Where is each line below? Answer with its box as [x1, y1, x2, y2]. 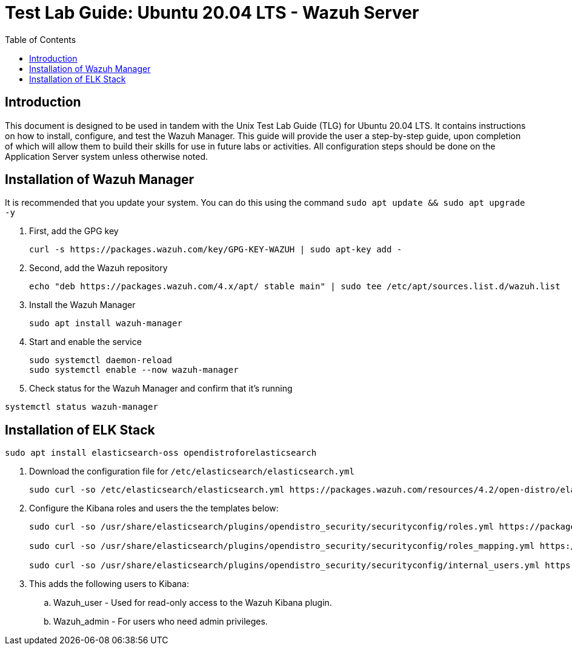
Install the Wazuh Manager [29, 300, 136, 310]
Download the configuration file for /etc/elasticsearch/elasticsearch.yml [29, 466, 354, 477]
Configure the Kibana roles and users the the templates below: [29, 503, 279, 514]
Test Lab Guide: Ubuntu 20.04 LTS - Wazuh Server [5, 2, 419, 23]
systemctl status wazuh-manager [5, 402, 158, 412]
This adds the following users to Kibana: [29, 579, 190, 589]
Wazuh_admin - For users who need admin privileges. [53, 616, 268, 627]
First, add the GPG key [29, 226, 119, 237]
